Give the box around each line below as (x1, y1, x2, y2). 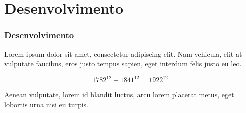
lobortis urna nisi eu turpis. (4, 99, 88, 109)
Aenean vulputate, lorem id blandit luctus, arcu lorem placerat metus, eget (4, 89, 234, 100)
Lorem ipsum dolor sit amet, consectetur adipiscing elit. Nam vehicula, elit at (4, 48, 242, 59)
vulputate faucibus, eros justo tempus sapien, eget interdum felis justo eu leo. (4, 58, 242, 69)
